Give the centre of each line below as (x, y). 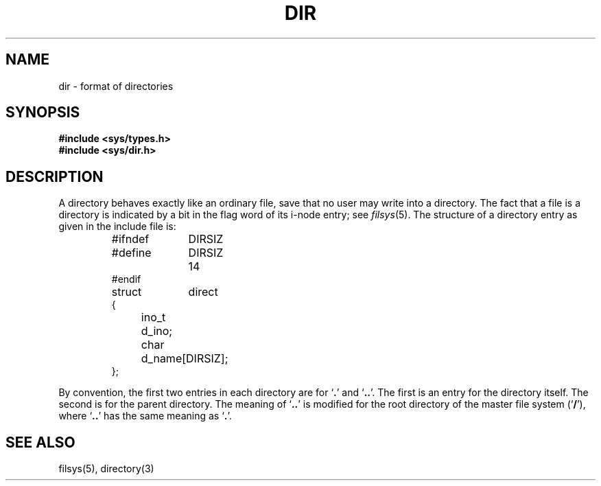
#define (131, 253)
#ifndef (130, 239)
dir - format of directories (116, 86)
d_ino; (157, 331)
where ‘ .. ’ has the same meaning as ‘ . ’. (145, 416)
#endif (126, 279)
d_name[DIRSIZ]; (185, 359)
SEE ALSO (40, 442)
